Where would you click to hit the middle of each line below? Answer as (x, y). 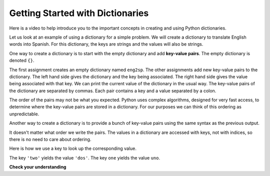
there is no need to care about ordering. (50, 139)
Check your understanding (38, 167)
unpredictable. (24, 114)
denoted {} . (22, 61)
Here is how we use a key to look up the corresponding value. (73, 148)
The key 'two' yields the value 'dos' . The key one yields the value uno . (84, 157)
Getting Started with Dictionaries (79, 13)
